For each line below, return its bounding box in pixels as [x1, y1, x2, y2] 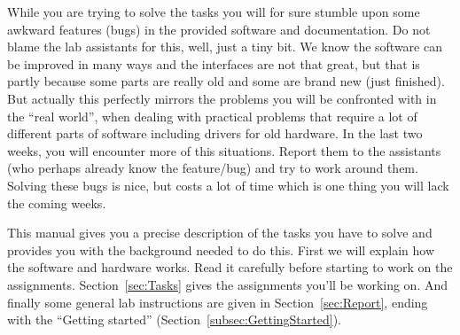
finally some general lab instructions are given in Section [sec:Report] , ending [7, 292, 428, 311]
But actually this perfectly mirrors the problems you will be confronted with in [7, 89, 437, 107]
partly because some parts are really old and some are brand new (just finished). [7, 72, 445, 90]
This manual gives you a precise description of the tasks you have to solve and [7, 223, 433, 242]
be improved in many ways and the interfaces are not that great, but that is [7, 54, 420, 73]
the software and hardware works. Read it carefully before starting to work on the [7, 258, 453, 277]
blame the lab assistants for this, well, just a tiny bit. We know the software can [7, 37, 442, 56]
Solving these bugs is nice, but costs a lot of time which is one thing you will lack [7, 175, 449, 194]
